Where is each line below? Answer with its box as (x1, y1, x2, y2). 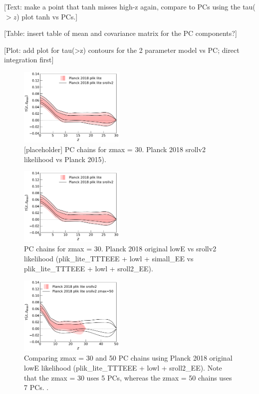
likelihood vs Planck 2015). (24, 154, 106, 164)
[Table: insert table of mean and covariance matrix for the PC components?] (4, 28, 237, 38)
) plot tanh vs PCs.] (16, 11, 78, 21)
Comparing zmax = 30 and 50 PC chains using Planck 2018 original (24, 353, 233, 363)
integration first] (4, 54, 54, 65)
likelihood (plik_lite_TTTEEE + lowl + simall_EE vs (24, 253, 194, 263)
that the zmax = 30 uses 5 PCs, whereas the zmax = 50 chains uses (24, 372, 232, 383)
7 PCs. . (24, 382, 49, 393)
